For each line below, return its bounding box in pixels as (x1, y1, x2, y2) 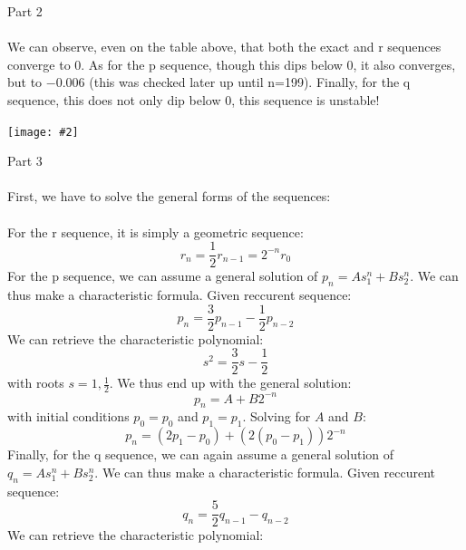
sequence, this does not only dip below (7, 90, 221, 109)
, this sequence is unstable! (231, 90, 380, 109)
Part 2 (7, 2, 43, 20)
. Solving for (242, 407, 311, 426)
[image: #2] (7, 125, 79, 139)
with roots (7, 373, 64, 392)
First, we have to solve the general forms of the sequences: (7, 187, 331, 206)
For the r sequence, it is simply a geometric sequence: (7, 222, 304, 241)
